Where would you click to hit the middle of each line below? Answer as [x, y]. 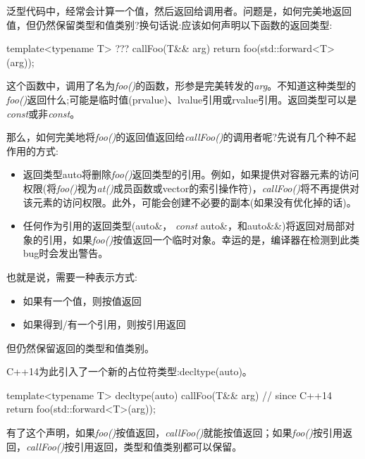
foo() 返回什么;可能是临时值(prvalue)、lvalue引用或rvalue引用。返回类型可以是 [182, 99]
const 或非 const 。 [43, 113]
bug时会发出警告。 [66, 253]
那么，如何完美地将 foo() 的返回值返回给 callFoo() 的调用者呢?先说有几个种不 [177, 137]
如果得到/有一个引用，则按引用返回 [104, 324]
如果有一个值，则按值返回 [82, 300]
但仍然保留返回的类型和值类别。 [80, 347]
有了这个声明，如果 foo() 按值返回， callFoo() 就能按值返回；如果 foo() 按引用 [174, 433]
